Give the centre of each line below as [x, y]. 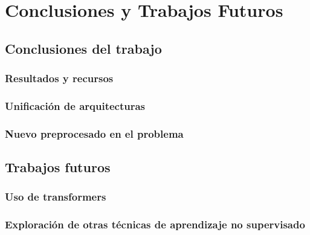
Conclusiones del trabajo [83, 48]
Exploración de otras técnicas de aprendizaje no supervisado [155, 224]
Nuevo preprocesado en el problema [94, 133]
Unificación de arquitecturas [75, 105]
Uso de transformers [56, 197]
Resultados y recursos [59, 78]
